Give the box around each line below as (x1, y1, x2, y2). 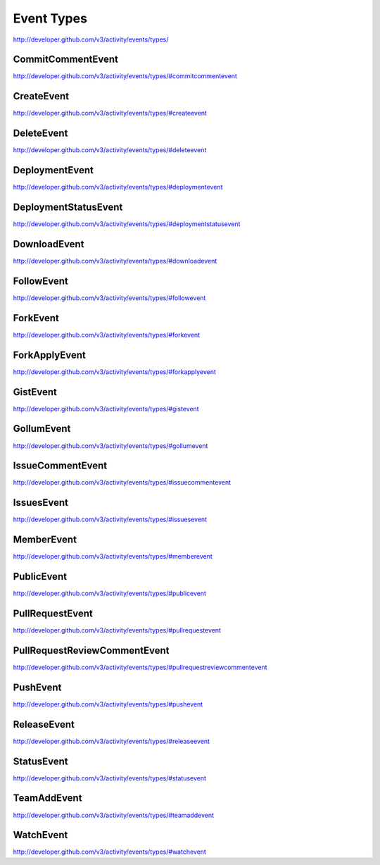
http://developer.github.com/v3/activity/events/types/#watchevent (13, 847, 207, 856)
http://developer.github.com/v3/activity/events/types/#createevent (13, 109, 208, 118)
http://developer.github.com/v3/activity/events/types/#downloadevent (13, 256, 217, 265)
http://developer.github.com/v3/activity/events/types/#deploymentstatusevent (13, 220, 241, 228)
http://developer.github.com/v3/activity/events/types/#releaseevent (13, 737, 210, 745)
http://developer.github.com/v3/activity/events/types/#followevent (13, 293, 206, 302)
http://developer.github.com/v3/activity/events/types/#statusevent (13, 773, 207, 782)
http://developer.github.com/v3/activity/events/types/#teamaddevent (13, 811, 215, 819)
